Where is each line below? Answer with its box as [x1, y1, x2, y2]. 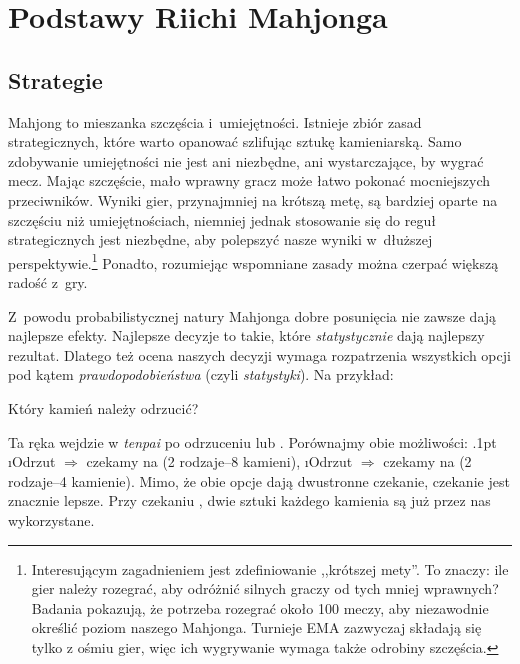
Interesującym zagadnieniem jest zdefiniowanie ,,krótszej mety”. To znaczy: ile [31, 558, 509, 579]
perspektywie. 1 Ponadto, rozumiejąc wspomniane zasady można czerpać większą [8, 249, 499, 273]
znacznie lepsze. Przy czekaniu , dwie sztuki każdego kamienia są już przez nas [8, 490, 491, 511]
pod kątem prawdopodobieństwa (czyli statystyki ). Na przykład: [8, 364, 394, 385]
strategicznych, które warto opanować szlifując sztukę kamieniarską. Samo [8, 131, 462, 152]
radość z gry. [8, 271, 88, 292]
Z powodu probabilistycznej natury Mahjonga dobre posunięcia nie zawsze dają [8, 305, 497, 326]
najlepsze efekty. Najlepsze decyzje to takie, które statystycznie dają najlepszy [8, 325, 485, 346]
